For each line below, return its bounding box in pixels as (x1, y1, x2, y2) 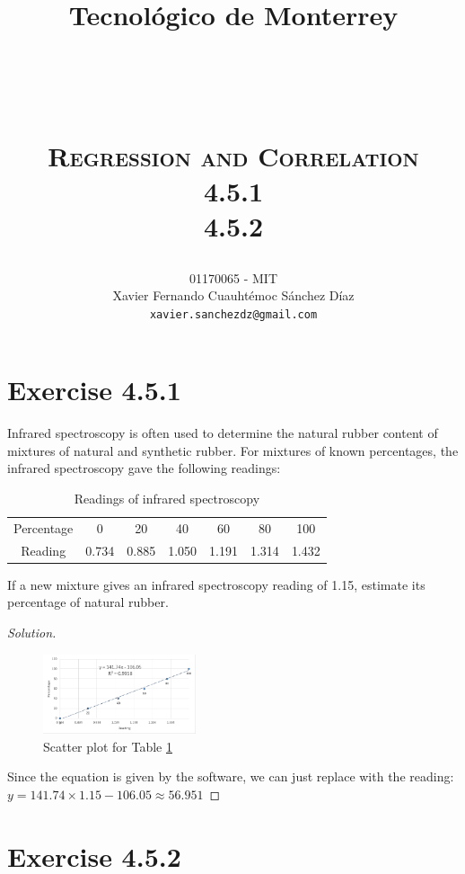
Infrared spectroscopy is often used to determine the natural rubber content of (7, 424, 438, 442)
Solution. (7, 623, 57, 642)
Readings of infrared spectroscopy (74, 489, 260, 508)
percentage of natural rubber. (7, 593, 169, 611)
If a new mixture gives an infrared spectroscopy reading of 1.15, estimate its (7, 575, 426, 593)
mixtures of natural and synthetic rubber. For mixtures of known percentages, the (7, 441, 459, 459)
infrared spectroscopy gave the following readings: (7, 459, 281, 477)
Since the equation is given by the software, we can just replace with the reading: (7, 767, 454, 786)
